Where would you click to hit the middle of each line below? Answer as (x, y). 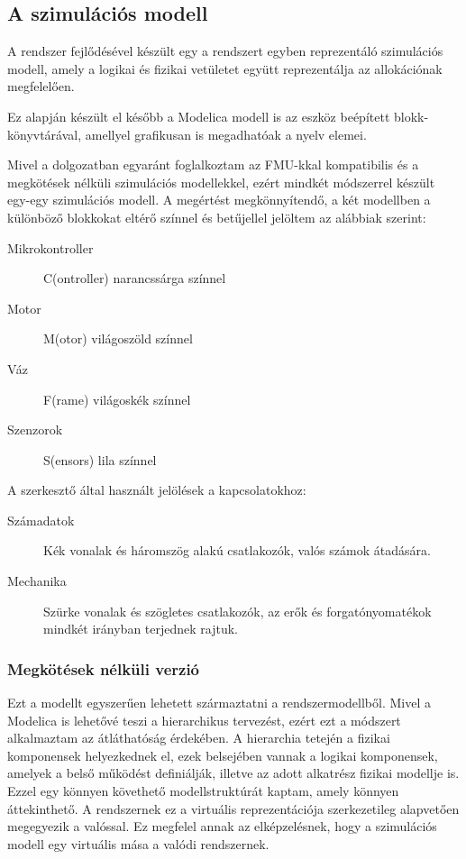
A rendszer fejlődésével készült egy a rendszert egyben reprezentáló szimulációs (225, 51)
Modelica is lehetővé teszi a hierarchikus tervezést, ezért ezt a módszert (204, 720)
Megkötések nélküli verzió (104, 668)
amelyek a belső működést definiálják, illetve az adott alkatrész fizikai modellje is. (233, 773)
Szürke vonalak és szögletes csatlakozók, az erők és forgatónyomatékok (238, 611)
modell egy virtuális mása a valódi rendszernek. (138, 843)
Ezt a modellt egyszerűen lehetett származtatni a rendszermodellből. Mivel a (219, 703)
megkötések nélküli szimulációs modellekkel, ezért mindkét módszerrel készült (221, 182)
